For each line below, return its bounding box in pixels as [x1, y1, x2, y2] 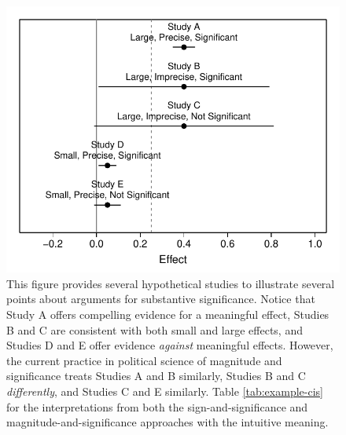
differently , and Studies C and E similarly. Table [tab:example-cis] [6, 382, 323, 399]
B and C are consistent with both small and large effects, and [6, 321, 303, 338]
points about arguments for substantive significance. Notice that [6, 291, 315, 307]
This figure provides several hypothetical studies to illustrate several [6, 275, 335, 291]
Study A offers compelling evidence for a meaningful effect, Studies [6, 305, 329, 322]
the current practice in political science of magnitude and [6, 352, 282, 368]
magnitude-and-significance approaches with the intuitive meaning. [6, 414, 329, 430]
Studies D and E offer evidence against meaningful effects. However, [6, 337, 333, 353]
